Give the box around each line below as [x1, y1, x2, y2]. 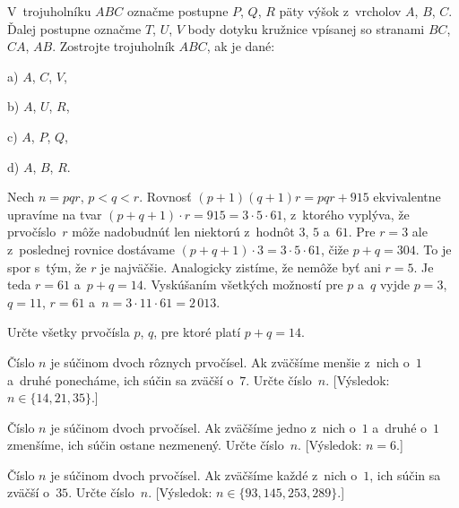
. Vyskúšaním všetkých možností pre [143, 275, 343, 294]
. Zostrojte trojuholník [52, 37, 175, 56]
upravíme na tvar [7, 204, 102, 223]
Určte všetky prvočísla [7, 323, 130, 341]
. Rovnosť [139, 187, 192, 206]
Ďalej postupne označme [7, 19, 142, 38]
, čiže [320, 239, 349, 258]
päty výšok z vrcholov [279, 2, 402, 20]
